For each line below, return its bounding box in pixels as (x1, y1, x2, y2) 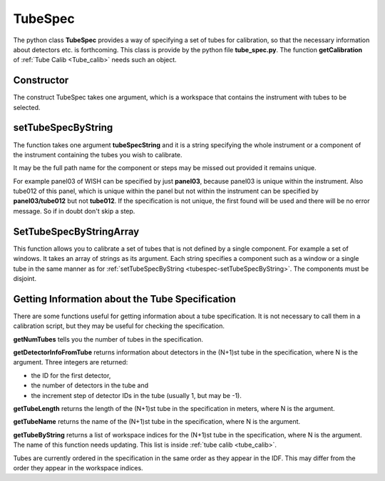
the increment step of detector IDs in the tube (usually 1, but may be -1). (31, 391, 242, 400)
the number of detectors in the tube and (31, 381, 149, 390)
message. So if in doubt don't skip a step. (13, 207, 135, 215)
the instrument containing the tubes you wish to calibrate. (13, 150, 183, 159)
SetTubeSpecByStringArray (13, 225, 140, 237)
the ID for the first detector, (31, 371, 111, 380)
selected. (13, 103, 41, 111)
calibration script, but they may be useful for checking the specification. (13, 322, 225, 330)
